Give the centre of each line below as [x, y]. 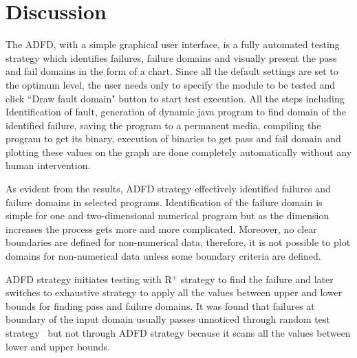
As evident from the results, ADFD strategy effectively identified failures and [168, 189]
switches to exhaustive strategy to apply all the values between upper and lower [174, 292]
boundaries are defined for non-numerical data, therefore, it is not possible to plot [178, 242]
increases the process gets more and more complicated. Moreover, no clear [161, 228]
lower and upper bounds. [58, 346]
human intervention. [48, 165]
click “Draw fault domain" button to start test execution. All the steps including [175, 98]
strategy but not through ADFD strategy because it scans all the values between [178, 333]
